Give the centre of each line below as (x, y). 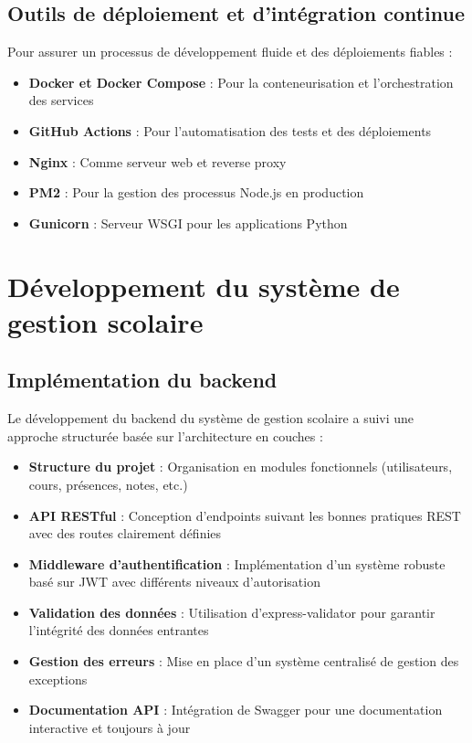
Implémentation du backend (142, 380)
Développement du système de (204, 286)
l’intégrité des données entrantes (119, 630)
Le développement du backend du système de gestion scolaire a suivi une (211, 418)
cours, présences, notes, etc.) (108, 484)
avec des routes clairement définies (125, 533)
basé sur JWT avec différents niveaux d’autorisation (174, 582)
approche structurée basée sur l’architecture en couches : (165, 435)
